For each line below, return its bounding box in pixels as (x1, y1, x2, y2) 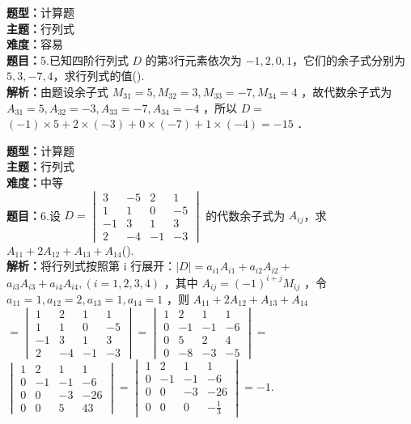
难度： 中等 (6, 173, 63, 190)
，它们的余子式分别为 (292, 51, 406, 68)
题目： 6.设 (6, 206, 61, 223)
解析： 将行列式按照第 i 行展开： (6, 257, 176, 274)
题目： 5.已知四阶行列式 (6, 51, 129, 68)
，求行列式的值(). (53, 67, 145, 84)
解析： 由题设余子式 (6, 83, 108, 100)
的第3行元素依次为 (145, 51, 242, 68)
